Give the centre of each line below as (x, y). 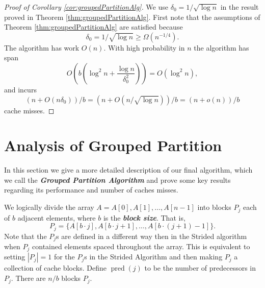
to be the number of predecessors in (200, 268)
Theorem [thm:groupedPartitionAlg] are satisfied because (94, 27)
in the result (240, 7)
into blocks (214, 207)
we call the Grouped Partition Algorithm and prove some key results (117, 179)
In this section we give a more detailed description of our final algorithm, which (128, 170)
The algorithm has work (42, 47)
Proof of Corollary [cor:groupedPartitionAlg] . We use (86, 7)
